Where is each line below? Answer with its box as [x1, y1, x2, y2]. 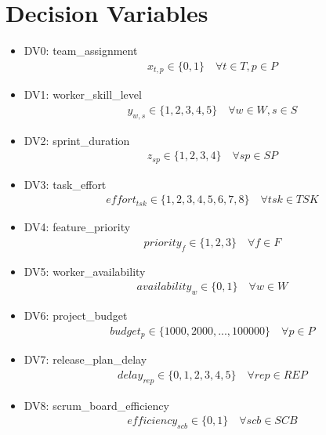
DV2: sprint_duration [24, 132, 130, 148]
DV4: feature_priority [24, 219, 131, 235]
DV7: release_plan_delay [24, 351, 147, 368]
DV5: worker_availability [24, 263, 146, 279]
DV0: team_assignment [24, 42, 138, 59]
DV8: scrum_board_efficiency [24, 397, 169, 413]
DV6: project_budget [24, 307, 128, 324]
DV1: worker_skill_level [24, 86, 142, 103]
